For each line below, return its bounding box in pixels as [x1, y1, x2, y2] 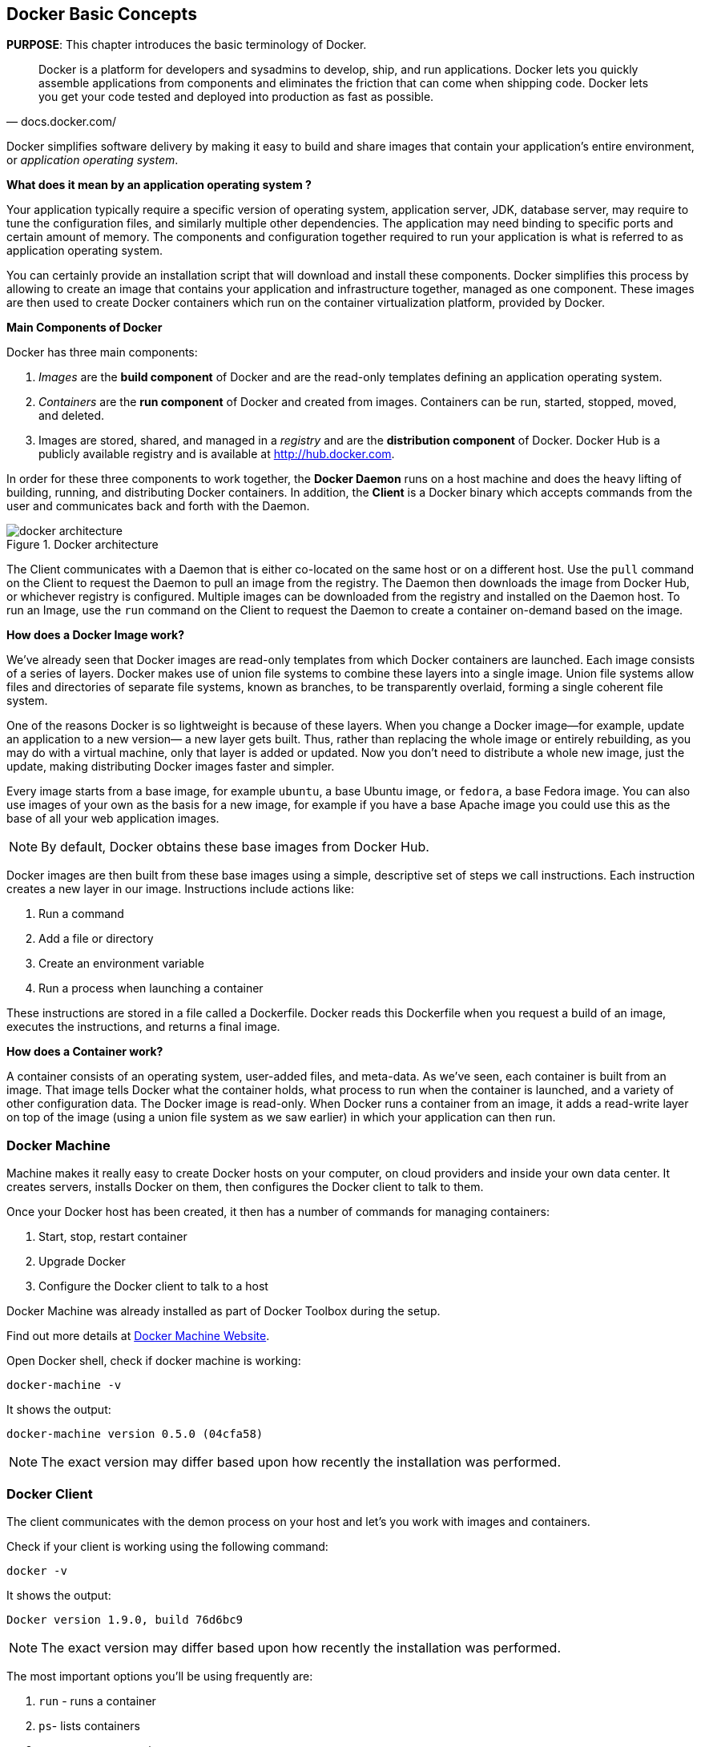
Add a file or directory [38, 932, 154, 946]
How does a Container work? [6, 1045, 163, 1059]
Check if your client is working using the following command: [6, 1539, 328, 1553]
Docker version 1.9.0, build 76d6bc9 [6, 1612, 244, 1626]
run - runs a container [38, 1693, 156, 1708]
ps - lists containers [38, 1718, 140, 1733]
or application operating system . [6, 153, 179, 167]
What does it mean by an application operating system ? [6, 178, 312, 192]
